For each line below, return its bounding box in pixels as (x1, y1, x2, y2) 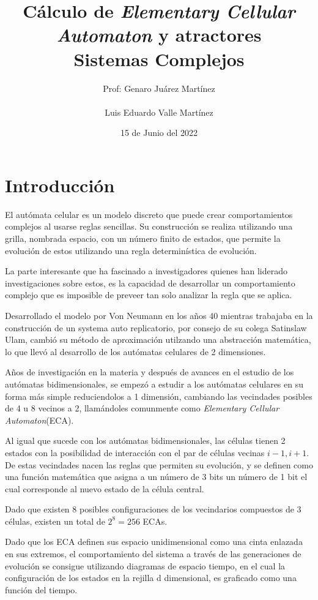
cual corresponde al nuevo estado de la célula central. (5, 482, 204, 495)
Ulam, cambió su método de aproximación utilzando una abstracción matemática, (5, 333, 311, 346)
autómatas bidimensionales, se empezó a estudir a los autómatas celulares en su (5, 377, 303, 390)
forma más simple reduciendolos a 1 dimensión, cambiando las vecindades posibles (5, 389, 312, 402)
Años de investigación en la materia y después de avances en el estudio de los (5, 366, 294, 378)
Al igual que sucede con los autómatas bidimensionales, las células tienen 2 (5, 434, 286, 447)
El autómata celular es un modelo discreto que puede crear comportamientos (5, 208, 293, 220)
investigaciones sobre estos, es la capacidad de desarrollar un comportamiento (5, 276, 295, 289)
